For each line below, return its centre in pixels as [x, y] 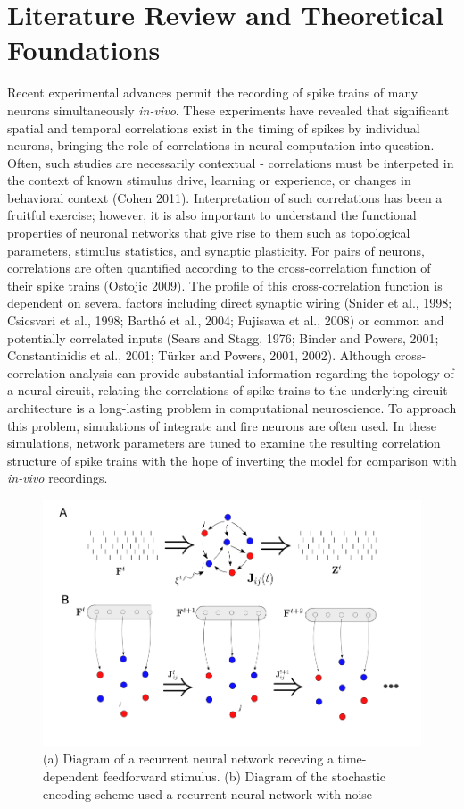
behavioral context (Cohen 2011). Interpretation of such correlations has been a [225, 197]
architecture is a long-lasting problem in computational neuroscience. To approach [232, 408]
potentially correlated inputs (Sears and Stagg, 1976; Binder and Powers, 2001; [223, 337]
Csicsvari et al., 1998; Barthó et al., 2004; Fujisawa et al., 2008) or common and [226, 320]
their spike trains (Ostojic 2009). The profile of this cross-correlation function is [225, 285]
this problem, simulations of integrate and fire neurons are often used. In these [222, 425]
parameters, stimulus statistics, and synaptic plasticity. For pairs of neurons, [216, 250]
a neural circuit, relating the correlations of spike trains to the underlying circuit [228, 390]
